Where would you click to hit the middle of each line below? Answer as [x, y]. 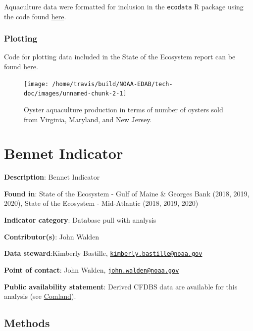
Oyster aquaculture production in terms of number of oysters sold [124, 109]
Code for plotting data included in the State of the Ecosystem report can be [120, 57]
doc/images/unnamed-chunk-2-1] [75, 94]
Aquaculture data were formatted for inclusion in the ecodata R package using [124, 6]
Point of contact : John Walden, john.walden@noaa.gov [92, 269]
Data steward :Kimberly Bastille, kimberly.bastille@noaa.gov [103, 253]
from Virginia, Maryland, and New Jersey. [88, 119]
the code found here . [35, 16]
